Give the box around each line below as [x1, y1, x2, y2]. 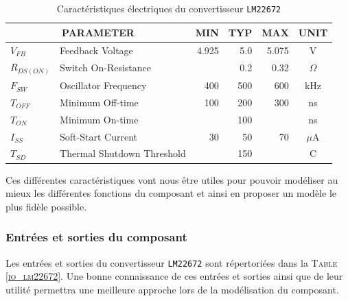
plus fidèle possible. [5, 199, 87, 213]
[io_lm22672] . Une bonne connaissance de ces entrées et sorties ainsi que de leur [5, 269, 343, 283]
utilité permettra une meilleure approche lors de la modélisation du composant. [5, 282, 339, 296]
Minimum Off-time [60, 95, 139, 109]
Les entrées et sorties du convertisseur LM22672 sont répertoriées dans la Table [5, 255, 338, 269]
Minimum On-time [60, 112, 139, 126]
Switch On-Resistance [60, 60, 151, 75]
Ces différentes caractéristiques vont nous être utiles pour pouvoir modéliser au [5, 172, 338, 186]
